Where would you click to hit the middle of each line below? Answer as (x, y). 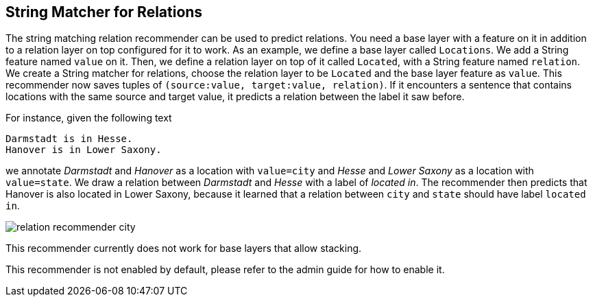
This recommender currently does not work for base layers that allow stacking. (184, 248)
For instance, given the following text (89, 118)
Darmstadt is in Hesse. (69, 139)
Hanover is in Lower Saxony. (84, 150)
